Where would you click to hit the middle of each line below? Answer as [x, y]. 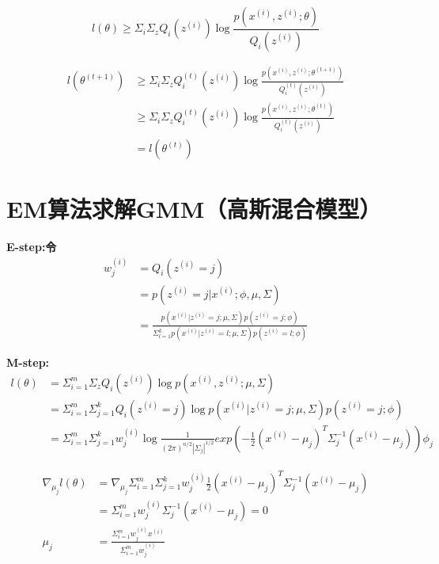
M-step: [28, 362]
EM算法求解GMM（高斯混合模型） [194, 209]
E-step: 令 [32, 247]
